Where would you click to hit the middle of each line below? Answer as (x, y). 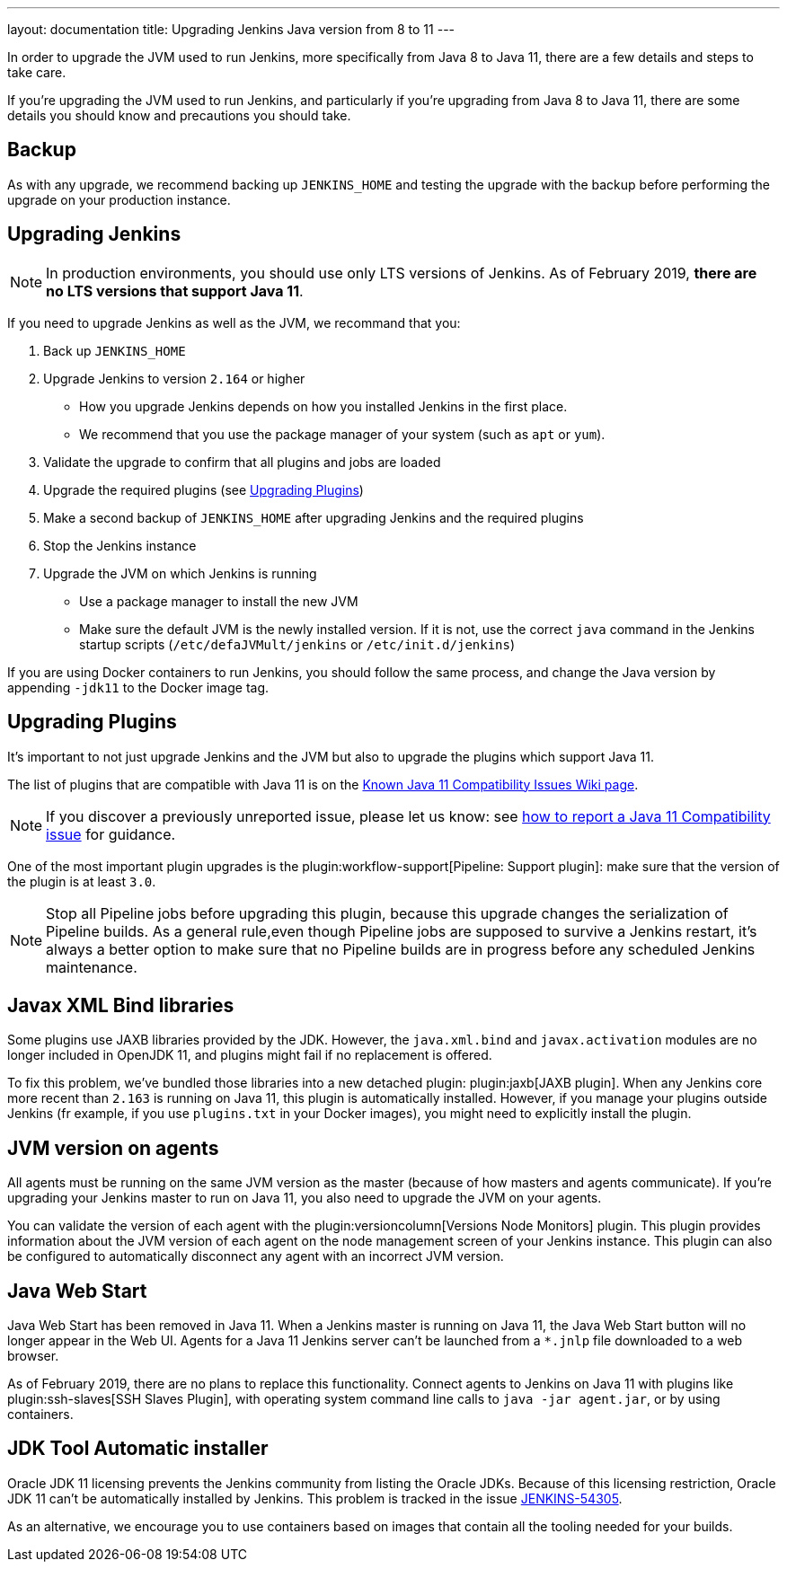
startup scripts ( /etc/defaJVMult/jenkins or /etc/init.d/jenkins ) (297, 644)
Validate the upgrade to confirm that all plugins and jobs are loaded (242, 462)
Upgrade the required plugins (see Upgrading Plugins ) (203, 489)
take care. (37, 72)
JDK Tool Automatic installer (138, 1449)
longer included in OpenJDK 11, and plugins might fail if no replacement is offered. (250, 1055)
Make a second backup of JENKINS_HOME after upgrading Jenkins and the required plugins (314, 517)
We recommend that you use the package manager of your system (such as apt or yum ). (342, 434)
